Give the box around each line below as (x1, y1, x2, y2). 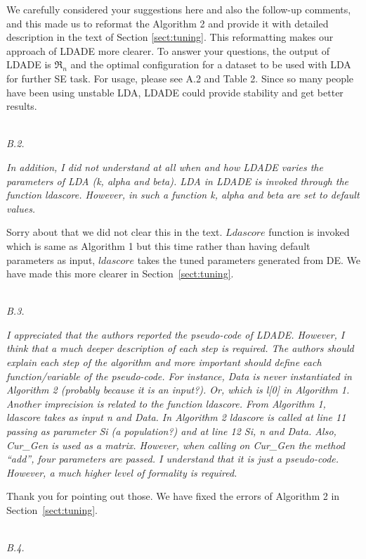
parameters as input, (6, 252, 96, 267)
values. (6, 201, 36, 215)
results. (6, 99, 37, 113)
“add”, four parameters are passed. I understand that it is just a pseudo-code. (6, 451, 339, 466)
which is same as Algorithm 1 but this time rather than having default (6, 238, 311, 253)
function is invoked (268, 225, 350, 239)
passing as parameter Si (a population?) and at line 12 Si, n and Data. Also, (6, 424, 336, 439)
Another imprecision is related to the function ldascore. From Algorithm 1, (6, 396, 326, 410)
